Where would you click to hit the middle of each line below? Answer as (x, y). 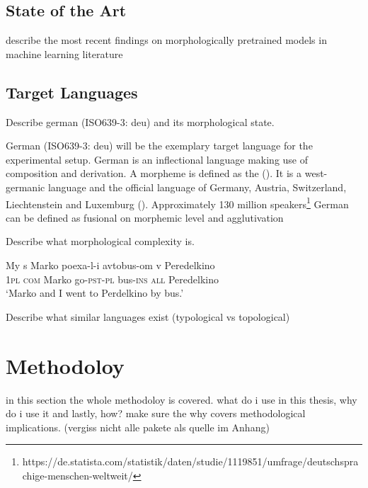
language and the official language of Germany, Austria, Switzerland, (197, 187)
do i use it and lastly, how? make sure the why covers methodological (156, 413)
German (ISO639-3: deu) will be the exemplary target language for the (159, 146)
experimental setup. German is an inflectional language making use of (157, 159)
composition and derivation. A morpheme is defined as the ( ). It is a (154, 173)
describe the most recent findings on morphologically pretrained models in (166, 40)
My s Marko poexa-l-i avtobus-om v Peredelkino (110, 265)
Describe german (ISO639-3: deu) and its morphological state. (140, 121)
